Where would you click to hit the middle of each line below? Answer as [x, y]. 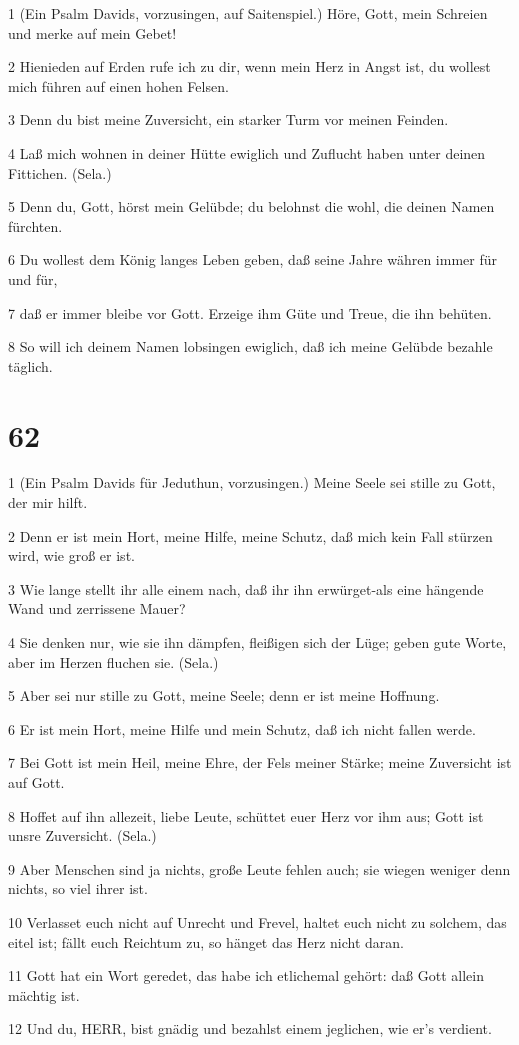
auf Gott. [36, 781]
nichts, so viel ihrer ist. [78, 888]
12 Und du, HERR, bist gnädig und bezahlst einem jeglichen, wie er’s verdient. [250, 1028]
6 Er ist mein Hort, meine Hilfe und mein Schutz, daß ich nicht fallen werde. [242, 728]
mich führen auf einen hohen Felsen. [118, 85]
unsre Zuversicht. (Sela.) [82, 835]
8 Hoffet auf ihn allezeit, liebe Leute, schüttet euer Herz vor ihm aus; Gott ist [246, 815]
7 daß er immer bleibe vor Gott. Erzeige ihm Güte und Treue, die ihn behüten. [250, 312]
